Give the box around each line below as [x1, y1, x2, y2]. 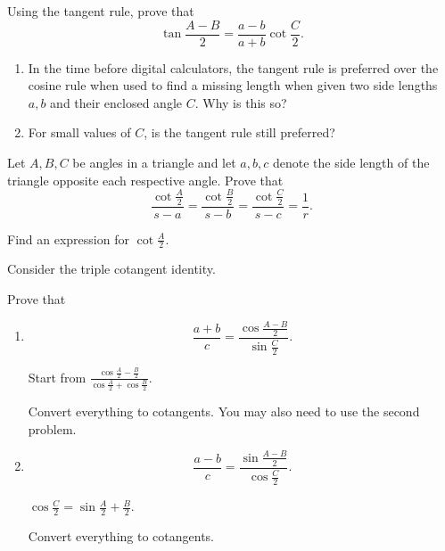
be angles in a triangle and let [72, 153, 236, 172]
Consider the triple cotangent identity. [7, 259, 216, 278]
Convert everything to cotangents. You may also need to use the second [28, 402, 420, 421]
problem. [28, 419, 77, 438]
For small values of [28, 123, 131, 142]
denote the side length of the [272, 153, 430, 172]
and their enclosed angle [50, 93, 183, 111]
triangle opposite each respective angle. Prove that [7, 170, 284, 189]
